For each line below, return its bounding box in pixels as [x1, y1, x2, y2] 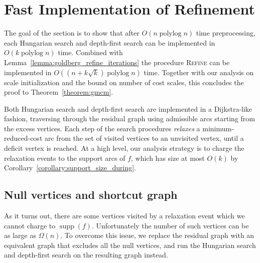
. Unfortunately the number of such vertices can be [91, 220, 249, 230]
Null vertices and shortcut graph [4, 187, 178, 202]
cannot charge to [4, 220, 56, 230]
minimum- [202, 123, 234, 133]
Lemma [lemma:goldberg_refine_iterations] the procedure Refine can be [4, 57, 230, 67]
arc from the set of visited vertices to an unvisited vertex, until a [44, 133, 244, 143]
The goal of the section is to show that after [4, 28, 140, 38]
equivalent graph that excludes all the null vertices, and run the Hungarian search [4, 239, 256, 250]
